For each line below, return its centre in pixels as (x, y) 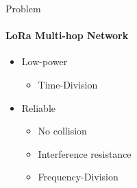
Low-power (45, 61)
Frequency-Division (78, 177)
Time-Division (68, 84)
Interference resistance (85, 153)
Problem (23, 8)
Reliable (38, 107)
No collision (62, 131)
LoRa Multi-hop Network (67, 35)
